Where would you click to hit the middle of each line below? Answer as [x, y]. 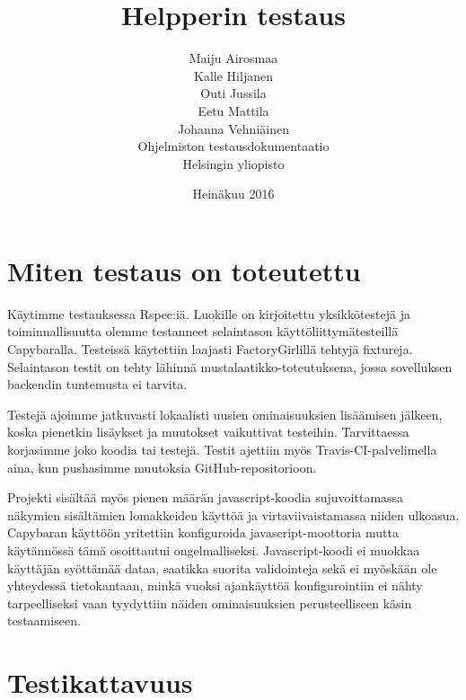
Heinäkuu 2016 [233, 194]
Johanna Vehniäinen [233, 128]
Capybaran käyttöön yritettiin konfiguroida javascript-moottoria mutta [203, 532]
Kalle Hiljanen [233, 75]
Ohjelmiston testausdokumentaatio [233, 146]
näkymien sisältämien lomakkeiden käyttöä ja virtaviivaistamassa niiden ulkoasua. [233, 514]
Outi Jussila [233, 93]
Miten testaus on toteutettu [184, 270]
